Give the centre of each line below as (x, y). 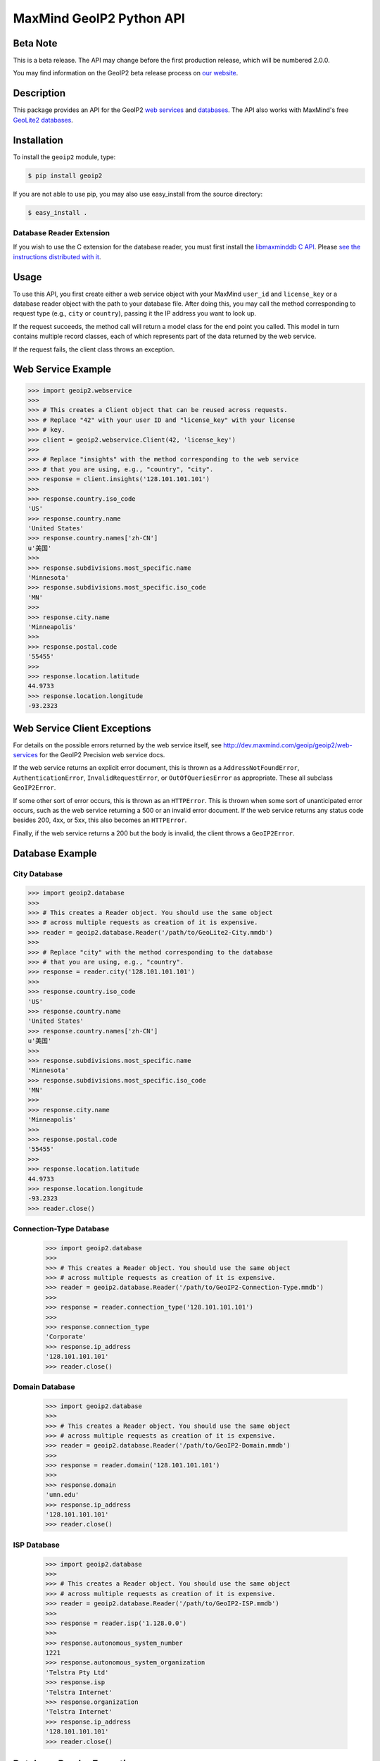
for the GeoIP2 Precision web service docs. (102, 754)
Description (39, 93)
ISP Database (36, 1545)
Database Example (55, 853)
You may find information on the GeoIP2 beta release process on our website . (126, 73)
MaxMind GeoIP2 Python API (99, 18)
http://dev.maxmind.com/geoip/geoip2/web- (287, 745)
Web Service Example (62, 369)
